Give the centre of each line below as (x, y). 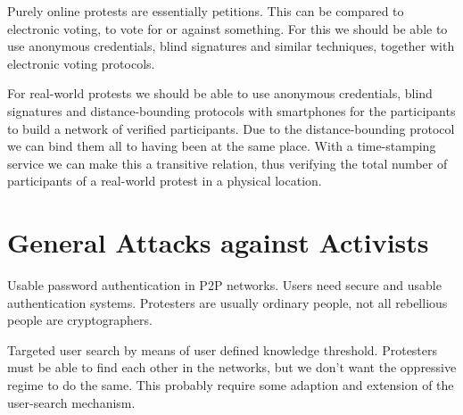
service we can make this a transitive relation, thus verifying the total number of (227, 163)
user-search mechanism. (71, 402)
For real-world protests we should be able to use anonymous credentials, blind (220, 93)
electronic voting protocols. (81, 63)
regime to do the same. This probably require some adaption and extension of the (231, 385)
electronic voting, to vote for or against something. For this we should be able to (227, 28)
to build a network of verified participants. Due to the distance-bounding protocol (231, 128)
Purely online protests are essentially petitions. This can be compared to (206, 11)
